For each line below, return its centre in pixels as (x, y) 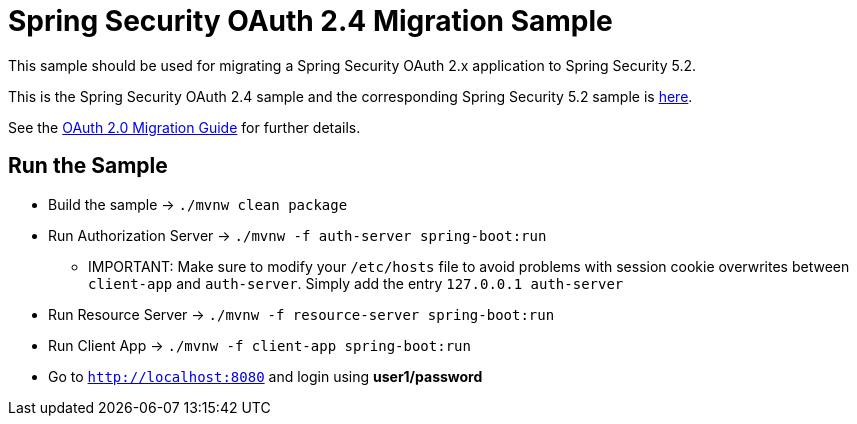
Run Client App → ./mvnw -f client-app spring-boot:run (259, 345)
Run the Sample (88, 166)
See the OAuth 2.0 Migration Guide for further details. (184, 127)
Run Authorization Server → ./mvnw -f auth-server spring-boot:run (297, 235)
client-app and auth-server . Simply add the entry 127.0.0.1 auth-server (356, 283)
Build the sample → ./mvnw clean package (198, 204)
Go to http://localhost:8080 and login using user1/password (265, 376)
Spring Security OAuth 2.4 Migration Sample (310, 21)
